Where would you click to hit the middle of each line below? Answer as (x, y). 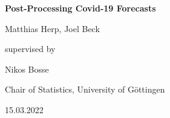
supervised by (30, 49)
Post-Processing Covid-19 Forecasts (80, 8)
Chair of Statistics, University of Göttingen (85, 89)
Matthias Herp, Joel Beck (52, 28)
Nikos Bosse (27, 69)
